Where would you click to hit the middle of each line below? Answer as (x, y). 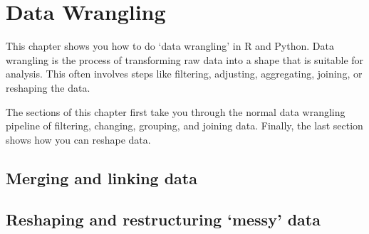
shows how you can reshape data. (78, 139)
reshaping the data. (48, 87)
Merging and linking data (102, 177)
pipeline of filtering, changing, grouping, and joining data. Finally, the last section (184, 126)
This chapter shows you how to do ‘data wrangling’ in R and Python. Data (170, 46)
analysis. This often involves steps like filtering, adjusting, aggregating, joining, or (184, 74)
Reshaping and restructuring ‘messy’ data (163, 219)
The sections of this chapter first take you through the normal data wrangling (176, 111)
